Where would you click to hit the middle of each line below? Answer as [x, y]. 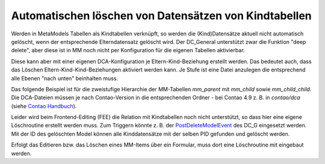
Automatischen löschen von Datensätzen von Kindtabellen [162, 16]
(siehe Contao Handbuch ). [44, 106]
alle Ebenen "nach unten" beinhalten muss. [65, 78]
